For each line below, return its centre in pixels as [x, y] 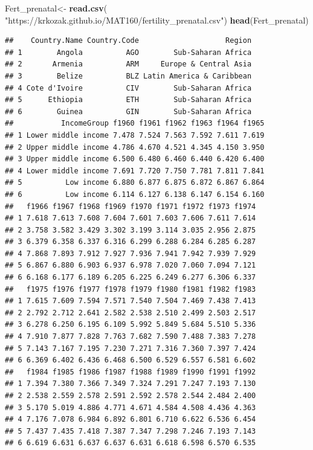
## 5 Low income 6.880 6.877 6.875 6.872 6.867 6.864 [135, 183]
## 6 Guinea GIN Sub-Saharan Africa [128, 111]
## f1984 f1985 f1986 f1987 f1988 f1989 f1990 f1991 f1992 [131, 372]
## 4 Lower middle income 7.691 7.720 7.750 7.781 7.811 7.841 [135, 171]
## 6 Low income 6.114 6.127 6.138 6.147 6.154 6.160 [135, 194]
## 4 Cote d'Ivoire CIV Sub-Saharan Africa [128, 88]
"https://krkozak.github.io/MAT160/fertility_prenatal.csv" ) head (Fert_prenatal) [157, 20]
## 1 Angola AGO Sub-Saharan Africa [128, 52]
